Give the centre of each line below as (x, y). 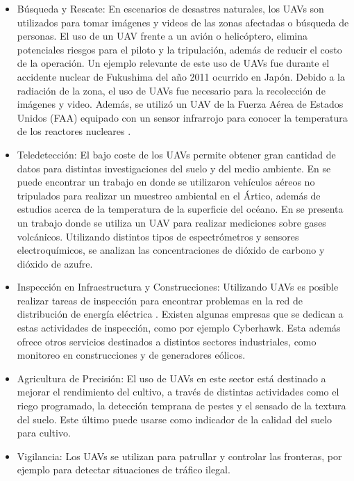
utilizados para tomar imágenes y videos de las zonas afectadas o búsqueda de (183, 22)
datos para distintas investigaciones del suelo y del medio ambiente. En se (174, 168)
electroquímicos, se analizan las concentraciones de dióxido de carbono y (171, 250)
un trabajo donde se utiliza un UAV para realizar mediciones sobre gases (171, 222)
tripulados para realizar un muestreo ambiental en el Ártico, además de (169, 195)
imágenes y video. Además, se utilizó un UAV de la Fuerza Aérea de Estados (180, 104)
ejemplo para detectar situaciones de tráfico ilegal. (124, 470)
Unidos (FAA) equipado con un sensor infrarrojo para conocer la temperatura (182, 117)
